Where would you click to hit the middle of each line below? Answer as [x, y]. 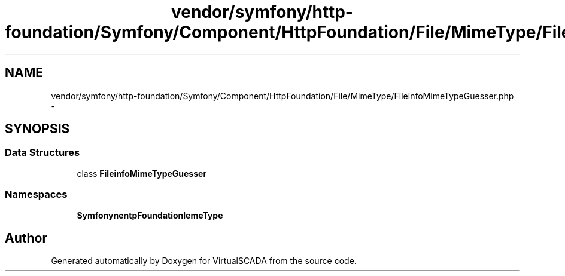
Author [26, 238]
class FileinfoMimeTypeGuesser [142, 173]
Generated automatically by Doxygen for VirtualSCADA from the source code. [204, 261]
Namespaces [36, 194]
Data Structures [42, 153]
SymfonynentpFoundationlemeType [150, 215]
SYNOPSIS [37, 129]
